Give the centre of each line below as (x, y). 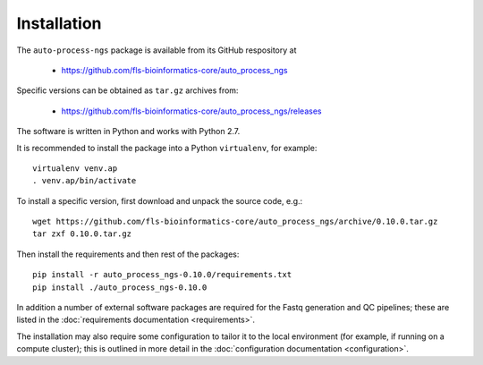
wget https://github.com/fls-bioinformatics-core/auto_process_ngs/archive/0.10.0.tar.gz (235, 222)
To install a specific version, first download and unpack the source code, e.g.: (160, 200)
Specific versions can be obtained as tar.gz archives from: (127, 90)
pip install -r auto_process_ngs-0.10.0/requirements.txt (162, 275)
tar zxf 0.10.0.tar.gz (82, 234)
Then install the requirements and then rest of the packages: (128, 254)
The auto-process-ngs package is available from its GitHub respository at (157, 50)
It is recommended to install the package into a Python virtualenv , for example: (167, 148)
